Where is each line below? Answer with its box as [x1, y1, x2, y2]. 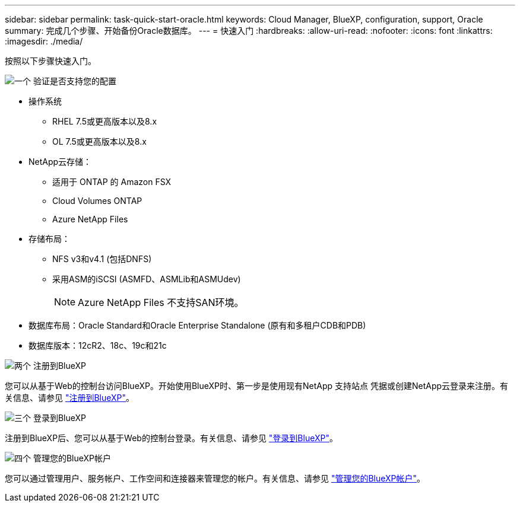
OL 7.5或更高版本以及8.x [52, 136, 147, 146]
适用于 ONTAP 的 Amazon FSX [52, 177, 172, 187]
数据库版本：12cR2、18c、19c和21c [28, 340, 167, 350]
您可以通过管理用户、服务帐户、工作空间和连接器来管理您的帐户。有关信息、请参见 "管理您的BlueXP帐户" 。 [5, 473, 426, 483]
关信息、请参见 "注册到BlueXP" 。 [5, 393, 135, 403]
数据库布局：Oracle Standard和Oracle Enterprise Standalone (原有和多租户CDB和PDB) [28, 320, 366, 330]
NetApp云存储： [28, 157, 92, 167]
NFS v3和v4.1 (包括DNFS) [52, 254, 152, 264]
